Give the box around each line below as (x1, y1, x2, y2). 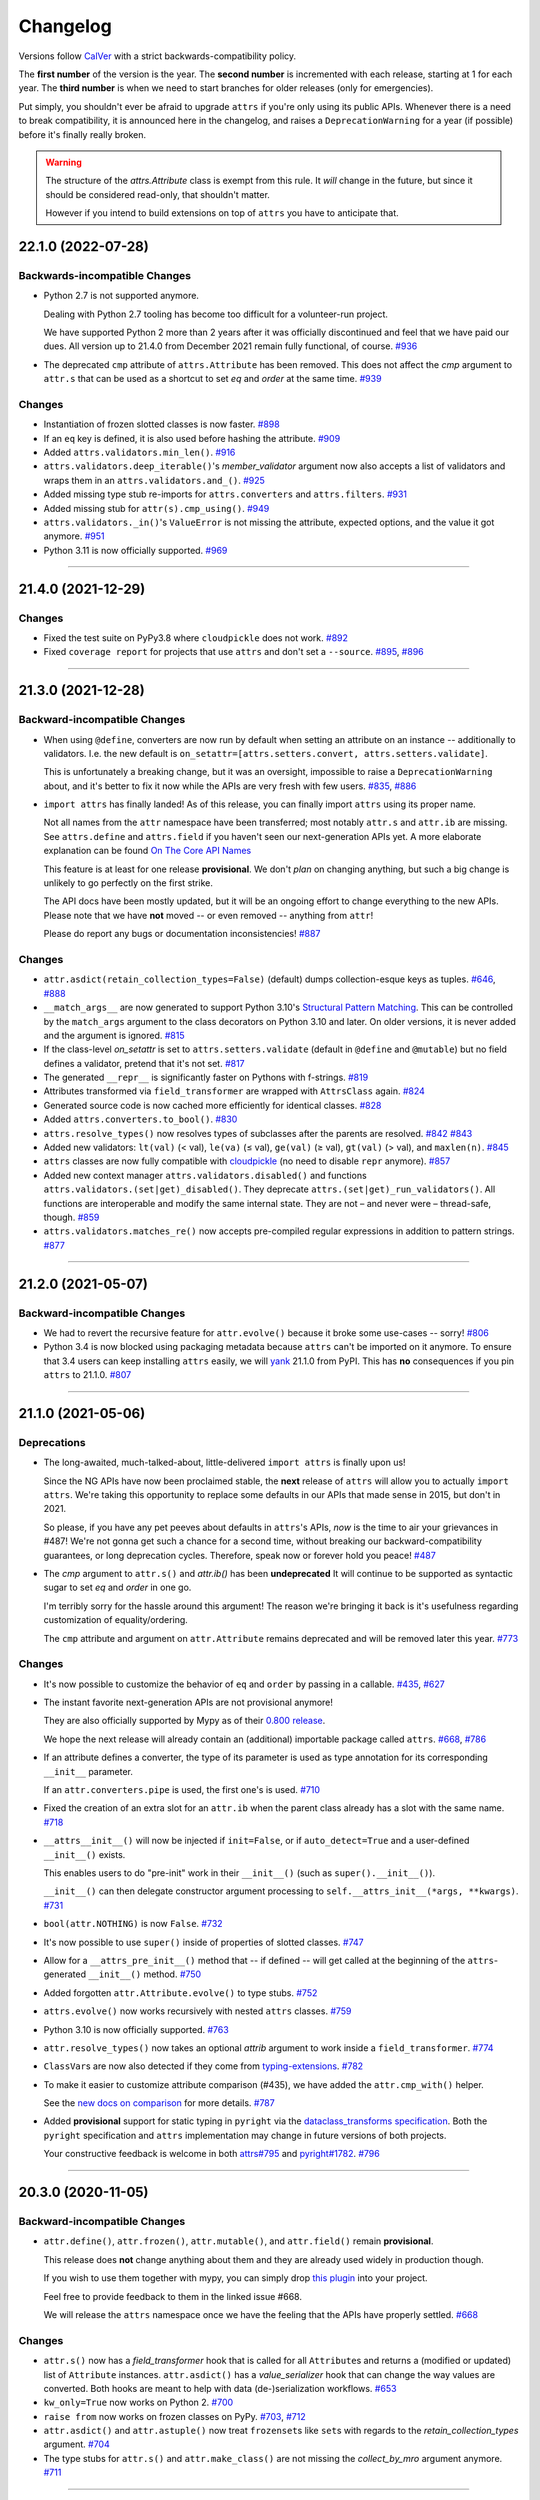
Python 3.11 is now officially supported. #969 (43, 544, 228, 556)
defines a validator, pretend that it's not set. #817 (43, 1057, 245, 1069)
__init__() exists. (43, 1848, 126, 1860)
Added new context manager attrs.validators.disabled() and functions (43, 1169, 367, 1181)
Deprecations (18, 1435, 86, 1449)
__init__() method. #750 (88, 1968, 202, 1980)
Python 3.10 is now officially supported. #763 (43, 2023, 229, 2035)
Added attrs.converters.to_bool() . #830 (43, 1113, 238, 1125)
